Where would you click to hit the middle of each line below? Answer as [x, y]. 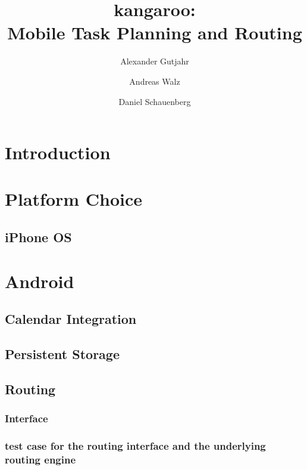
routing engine [40, 459]
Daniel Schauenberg [155, 101]
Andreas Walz [155, 81]
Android [40, 281]
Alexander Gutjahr [155, 61]
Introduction [58, 152]
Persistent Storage [62, 353]
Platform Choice [74, 199]
